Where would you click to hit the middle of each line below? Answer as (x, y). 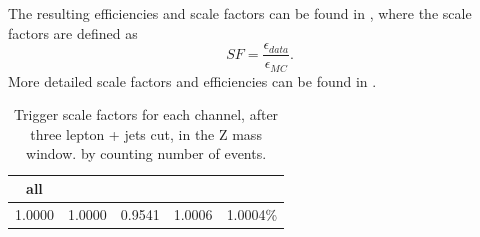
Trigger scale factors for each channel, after (146, 114)
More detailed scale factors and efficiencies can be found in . (192, 80)
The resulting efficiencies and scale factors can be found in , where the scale (240, 13)
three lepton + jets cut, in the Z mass (146, 133)
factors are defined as (73, 32)
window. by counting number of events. (146, 153)
